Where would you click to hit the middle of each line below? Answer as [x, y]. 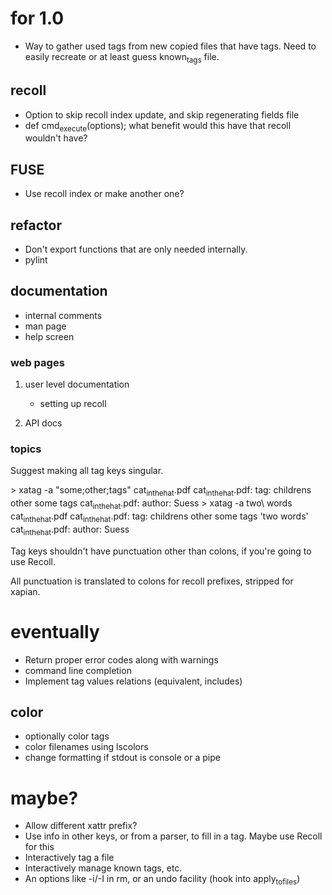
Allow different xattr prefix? [81, 826]
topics [26, 449]
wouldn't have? [56, 138]
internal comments [63, 315]
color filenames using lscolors [86, 747]
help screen [49, 336]
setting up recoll [73, 404]
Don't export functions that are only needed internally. [136, 249]
